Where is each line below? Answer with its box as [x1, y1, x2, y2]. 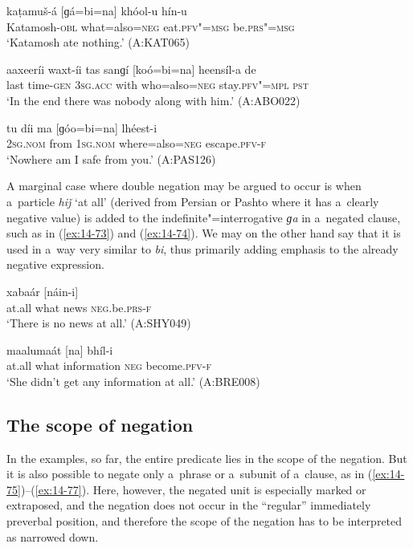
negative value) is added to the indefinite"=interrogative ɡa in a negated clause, [6, 209, 401, 225]
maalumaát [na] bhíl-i [6, 341, 113, 358]
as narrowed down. [6, 528, 99, 545]
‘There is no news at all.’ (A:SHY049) [6, 315, 191, 331]
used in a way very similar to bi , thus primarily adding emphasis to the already [6, 240, 399, 257]
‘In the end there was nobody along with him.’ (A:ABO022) [6, 91, 301, 108]
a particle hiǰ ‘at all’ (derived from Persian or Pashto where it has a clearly [6, 193, 379, 209]
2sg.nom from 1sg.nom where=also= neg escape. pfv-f [6, 135, 267, 152]
